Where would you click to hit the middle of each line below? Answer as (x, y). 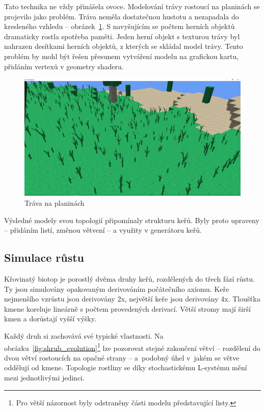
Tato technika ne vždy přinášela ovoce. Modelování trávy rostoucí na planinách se (132, 6)
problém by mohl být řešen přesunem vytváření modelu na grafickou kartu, (122, 56)
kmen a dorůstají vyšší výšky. (50, 319)
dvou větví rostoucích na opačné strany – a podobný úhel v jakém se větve (122, 357)
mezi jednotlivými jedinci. (44, 377)
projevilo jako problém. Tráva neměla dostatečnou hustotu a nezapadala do (122, 16)
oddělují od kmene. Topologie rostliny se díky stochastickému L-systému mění (126, 367)
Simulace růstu (44, 257)
